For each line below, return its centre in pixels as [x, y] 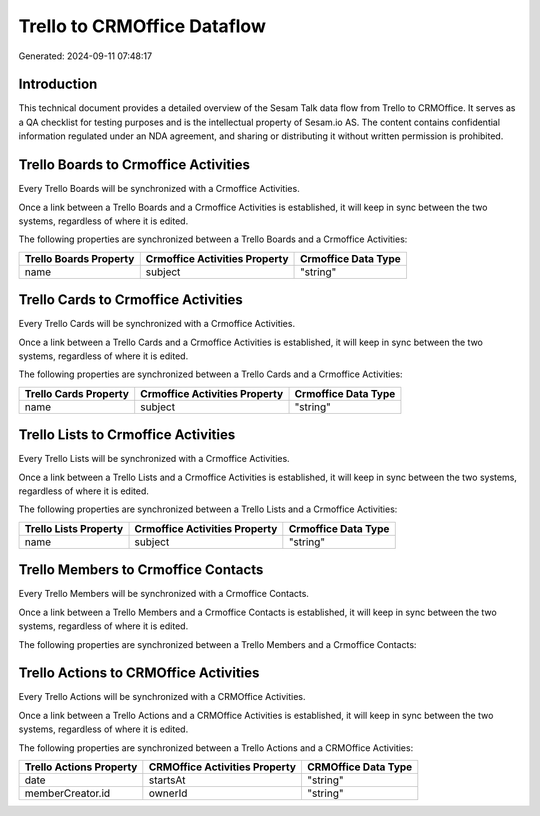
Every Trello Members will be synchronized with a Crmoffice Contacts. [164, 594]
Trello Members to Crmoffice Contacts [141, 570]
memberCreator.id [67, 793]
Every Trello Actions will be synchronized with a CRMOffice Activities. [162, 697]
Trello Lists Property [74, 528]
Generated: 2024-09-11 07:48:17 [85, 56]
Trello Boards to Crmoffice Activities [134, 165]
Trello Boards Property [79, 258]
